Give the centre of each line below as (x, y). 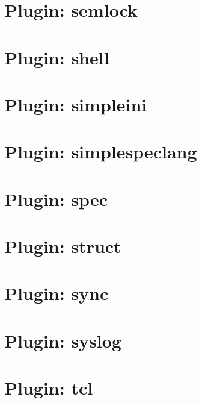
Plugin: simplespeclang (101, 152)
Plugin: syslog (63, 340)
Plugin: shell (57, 57)
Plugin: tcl (49, 388)
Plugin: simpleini (76, 104)
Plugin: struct (63, 246)
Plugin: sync (57, 293)
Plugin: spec (56, 198)
